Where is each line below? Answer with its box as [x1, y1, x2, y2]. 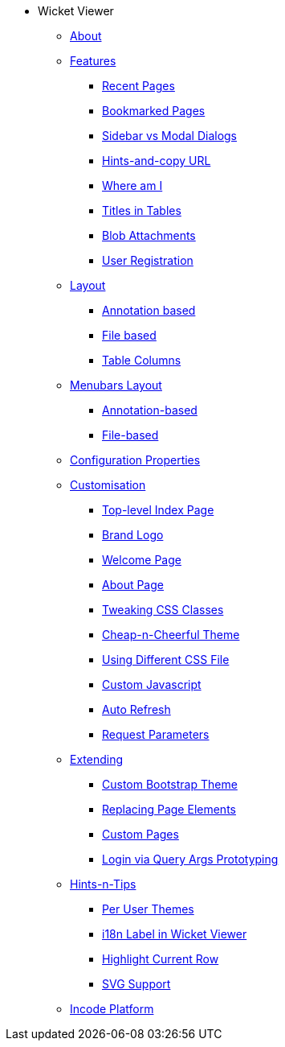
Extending [70, 752, 124, 766]
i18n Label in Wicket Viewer [102, 927, 247, 941]
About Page [102, 578, 164, 592]
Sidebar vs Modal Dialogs [102, 129, 237, 142]
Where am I [102, 179, 163, 192]
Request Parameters [102, 728, 210, 741]
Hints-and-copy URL [102, 154, 211, 167]
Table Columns [102, 353, 181, 367]
